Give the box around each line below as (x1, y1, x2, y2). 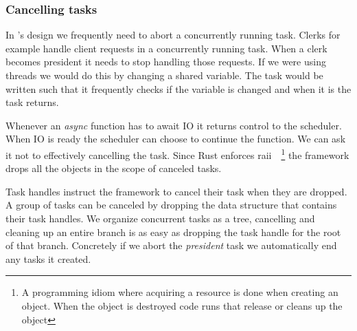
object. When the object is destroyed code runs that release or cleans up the (21, 298, 343, 312)
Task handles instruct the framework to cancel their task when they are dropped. (5, 184, 347, 198)
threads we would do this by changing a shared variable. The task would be (5, 68, 323, 82)
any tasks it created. (5, 251, 91, 266)
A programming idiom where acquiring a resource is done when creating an (21, 285, 338, 299)
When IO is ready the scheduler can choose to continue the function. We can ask (5, 131, 346, 146)
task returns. (5, 95, 59, 109)
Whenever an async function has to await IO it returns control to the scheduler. (5, 118, 342, 132)
